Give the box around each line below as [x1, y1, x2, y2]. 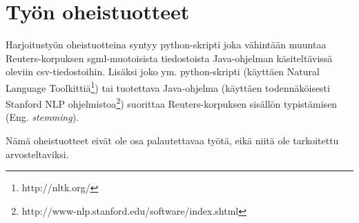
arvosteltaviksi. [6, 146, 69, 161]
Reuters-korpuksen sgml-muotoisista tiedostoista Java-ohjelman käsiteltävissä [6, 50, 333, 65]
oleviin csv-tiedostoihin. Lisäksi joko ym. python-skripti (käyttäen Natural [6, 64, 320, 79]
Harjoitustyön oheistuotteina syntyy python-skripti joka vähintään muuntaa [6, 37, 327, 52]
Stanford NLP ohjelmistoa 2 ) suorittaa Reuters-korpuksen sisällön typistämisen [6, 95, 338, 110]
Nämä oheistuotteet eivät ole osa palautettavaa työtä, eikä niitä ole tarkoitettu [6, 133, 339, 147]
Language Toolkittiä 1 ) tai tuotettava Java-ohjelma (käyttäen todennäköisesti [6, 78, 330, 95]
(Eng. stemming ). [6, 110, 79, 124]
